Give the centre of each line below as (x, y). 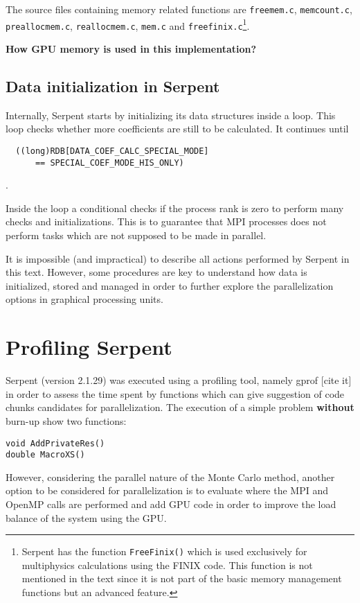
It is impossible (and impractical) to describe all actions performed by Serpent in (178, 258)
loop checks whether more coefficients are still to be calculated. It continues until (177, 129)
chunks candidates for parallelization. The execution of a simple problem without (180, 407)
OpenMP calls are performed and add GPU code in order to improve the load (171, 504)
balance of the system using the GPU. (86, 517)
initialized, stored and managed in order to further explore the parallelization (170, 285)
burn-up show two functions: (66, 420)
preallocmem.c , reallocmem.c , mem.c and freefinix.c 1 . (128, 24)
